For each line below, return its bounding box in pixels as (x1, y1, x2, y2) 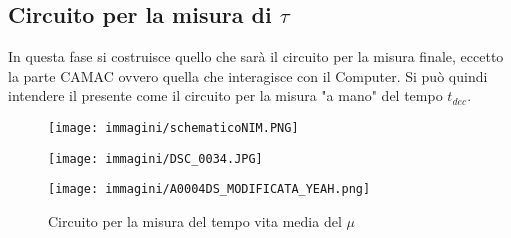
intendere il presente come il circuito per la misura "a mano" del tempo (8, 85, 443, 106)
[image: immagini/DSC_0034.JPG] (48, 151, 263, 166)
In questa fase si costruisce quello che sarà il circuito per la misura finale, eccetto (8, 46, 504, 67)
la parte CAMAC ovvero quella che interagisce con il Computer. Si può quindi (8, 65, 488, 86)
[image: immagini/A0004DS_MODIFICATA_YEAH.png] (48, 182, 371, 197)
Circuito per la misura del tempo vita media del (48, 210, 342, 231)
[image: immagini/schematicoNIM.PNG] (48, 120, 299, 135)
